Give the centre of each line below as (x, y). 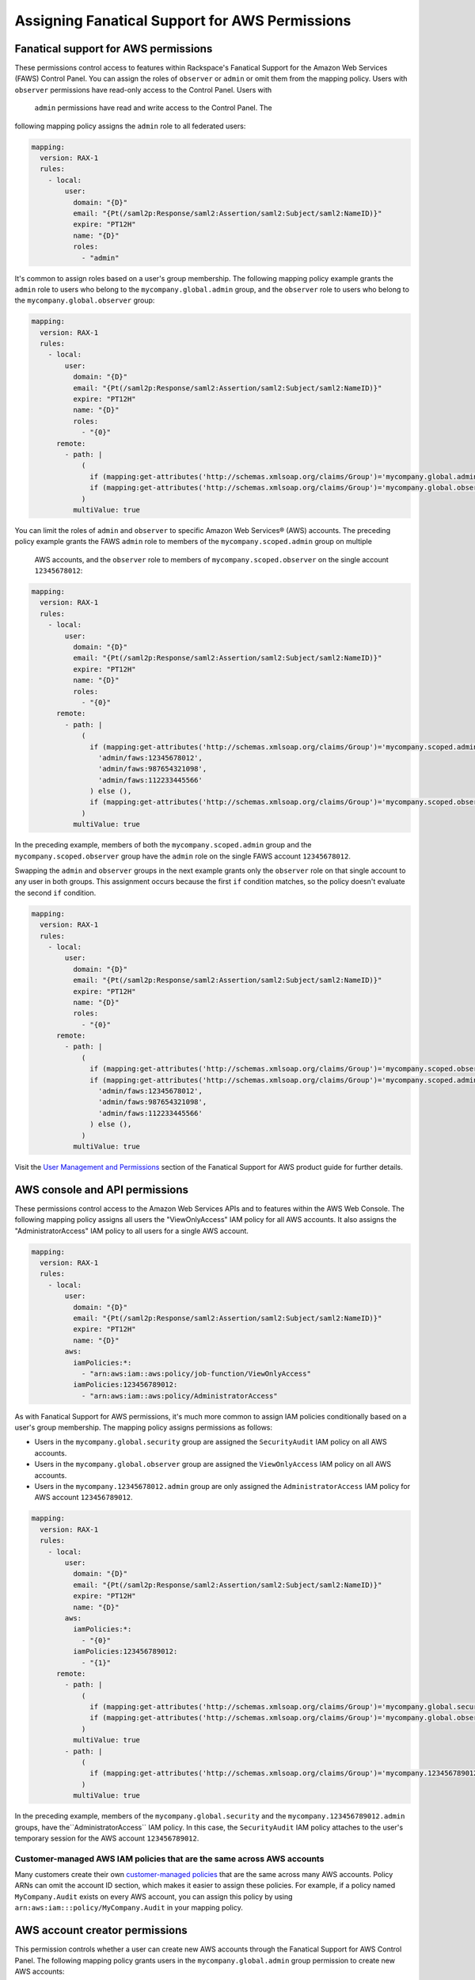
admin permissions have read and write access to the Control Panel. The (153, 108)
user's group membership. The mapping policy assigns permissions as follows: (144, 1428)
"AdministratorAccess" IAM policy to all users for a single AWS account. (132, 1231)
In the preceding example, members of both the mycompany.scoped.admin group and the (163, 845)
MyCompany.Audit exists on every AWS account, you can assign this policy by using (154, 1896)
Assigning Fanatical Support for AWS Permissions (183, 21)
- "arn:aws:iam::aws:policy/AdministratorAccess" (179, 1396)
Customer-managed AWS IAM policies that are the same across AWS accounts (169, 1859)
